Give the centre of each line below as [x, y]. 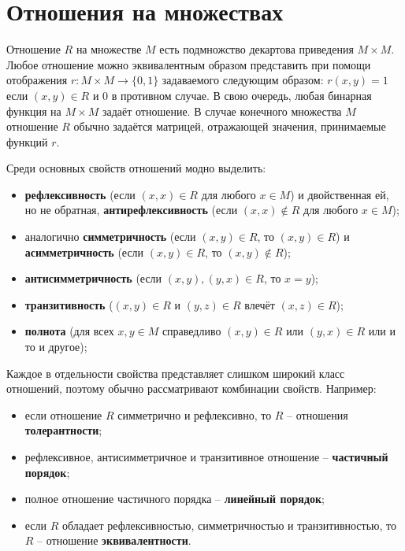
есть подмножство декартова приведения [256, 49]
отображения [37, 80]
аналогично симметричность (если [110, 237]
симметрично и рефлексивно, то [195, 414]
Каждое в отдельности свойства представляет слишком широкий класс [176, 373]
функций [27, 141]
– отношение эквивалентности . [114, 540]
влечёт [260, 304]
